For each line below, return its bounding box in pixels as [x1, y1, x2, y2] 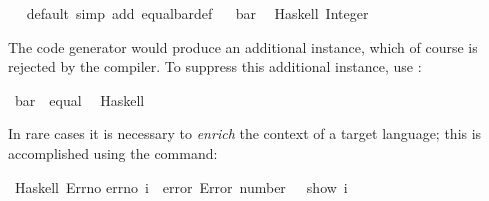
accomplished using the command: [8, 142, 218, 163]
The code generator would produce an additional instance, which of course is [8, 36, 478, 57]
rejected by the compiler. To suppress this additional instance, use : [8, 56, 422, 77]
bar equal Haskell [14, 89, 145, 110]
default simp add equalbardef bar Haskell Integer [26, 3, 369, 23]
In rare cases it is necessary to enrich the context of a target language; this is [8, 123, 482, 144]
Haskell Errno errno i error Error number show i [14, 176, 348, 197]
